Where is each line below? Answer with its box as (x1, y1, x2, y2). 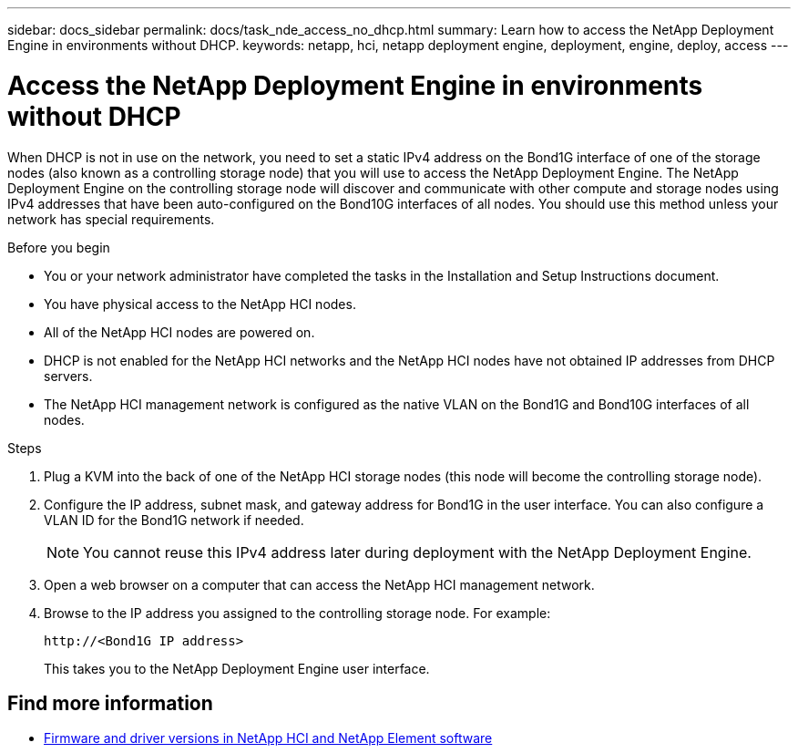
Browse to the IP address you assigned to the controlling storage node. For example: (44, 604, 551, 621)
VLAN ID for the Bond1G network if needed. (44, 511, 304, 528)
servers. (44, 367, 93, 384)
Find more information (7, 691, 213, 715)
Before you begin (7, 239, 110, 255)
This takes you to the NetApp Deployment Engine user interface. (44, 660, 430, 676)
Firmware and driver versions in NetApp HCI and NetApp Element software (44, 730, 493, 747)
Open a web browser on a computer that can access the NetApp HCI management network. (44, 576, 595, 593)
